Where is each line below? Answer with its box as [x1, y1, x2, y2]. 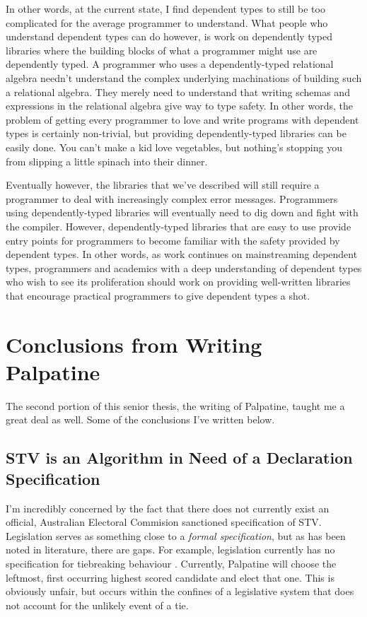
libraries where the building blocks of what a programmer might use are [6, 42, 318, 57]
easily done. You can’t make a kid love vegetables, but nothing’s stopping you [6, 139, 342, 154]
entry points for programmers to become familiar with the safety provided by [6, 233, 340, 247]
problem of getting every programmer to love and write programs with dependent [6, 112, 359, 127]
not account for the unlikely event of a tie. [6, 597, 189, 612]
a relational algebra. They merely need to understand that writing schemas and [6, 84, 350, 99]
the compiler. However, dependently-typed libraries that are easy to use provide [6, 218, 351, 233]
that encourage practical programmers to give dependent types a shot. [6, 288, 310, 302]
